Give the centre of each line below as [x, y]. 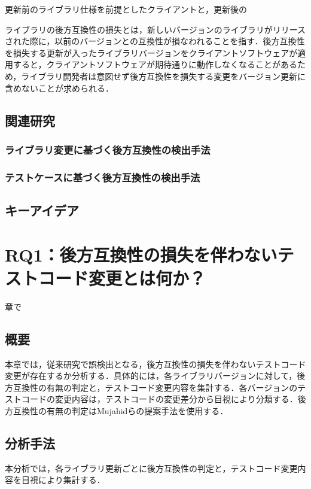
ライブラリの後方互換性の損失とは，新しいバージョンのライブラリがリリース [155, 29]
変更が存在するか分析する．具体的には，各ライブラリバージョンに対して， [151, 376]
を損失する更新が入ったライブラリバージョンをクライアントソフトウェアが [151, 52]
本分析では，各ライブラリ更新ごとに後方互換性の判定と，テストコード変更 [151, 468]
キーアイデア [42, 210]
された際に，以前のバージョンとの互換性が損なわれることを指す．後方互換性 [155, 41]
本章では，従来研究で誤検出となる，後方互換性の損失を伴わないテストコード [155, 364]
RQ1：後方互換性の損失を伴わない [141, 254]
